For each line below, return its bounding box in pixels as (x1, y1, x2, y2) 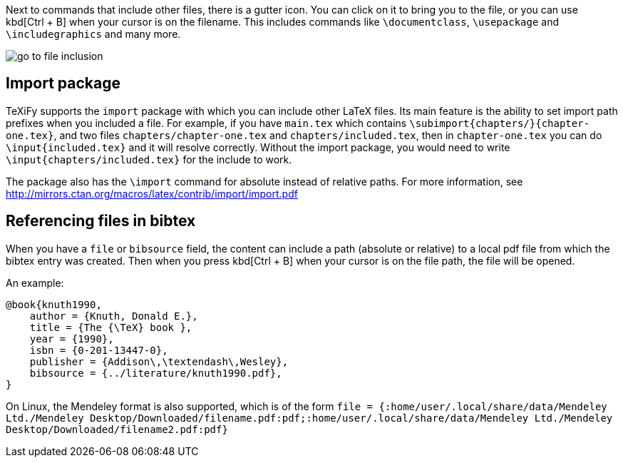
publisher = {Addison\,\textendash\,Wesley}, (29, 355, 289, 367)
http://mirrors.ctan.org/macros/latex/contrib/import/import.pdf (6, 187, 298, 200)
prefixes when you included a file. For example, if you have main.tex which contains (6, 116, 407, 129)
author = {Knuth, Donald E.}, (29, 310, 198, 322)
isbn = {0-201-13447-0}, (29, 344, 168, 356)
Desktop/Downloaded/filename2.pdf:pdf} (6, 423, 228, 435)
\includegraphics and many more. (6, 28, 181, 40)
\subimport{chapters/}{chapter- (409, 117, 590, 129)
